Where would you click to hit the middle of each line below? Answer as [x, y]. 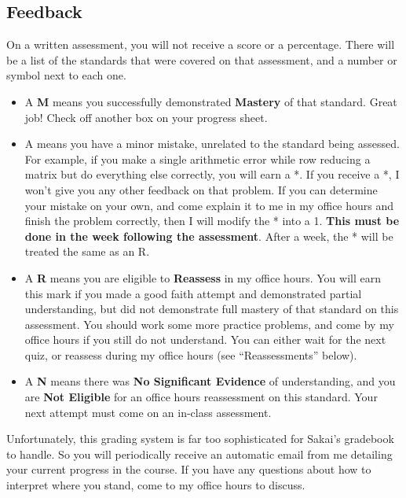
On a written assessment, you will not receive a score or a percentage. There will [201, 44]
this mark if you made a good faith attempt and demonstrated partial [193, 293]
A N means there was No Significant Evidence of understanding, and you [210, 381]
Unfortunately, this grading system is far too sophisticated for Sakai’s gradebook [200, 439]
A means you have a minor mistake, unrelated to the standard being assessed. [212, 144]
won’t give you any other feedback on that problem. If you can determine [201, 189]
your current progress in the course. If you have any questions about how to [189, 469]
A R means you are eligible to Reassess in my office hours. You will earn [203, 277]
